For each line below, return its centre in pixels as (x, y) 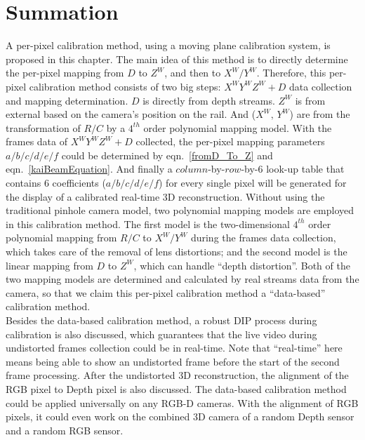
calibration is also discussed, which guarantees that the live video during (161, 334)
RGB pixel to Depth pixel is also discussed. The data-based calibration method (176, 388)
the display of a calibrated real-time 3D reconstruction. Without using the (165, 196)
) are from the (320, 114)
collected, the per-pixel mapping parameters (230, 141)
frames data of (37, 141)
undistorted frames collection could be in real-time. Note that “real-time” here (174, 348)
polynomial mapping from (61, 238)
